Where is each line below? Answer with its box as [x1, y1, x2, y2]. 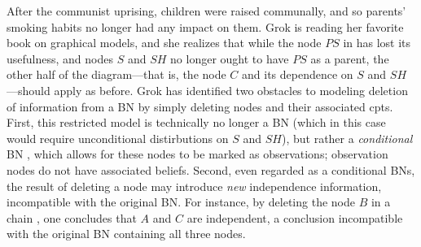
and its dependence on [242, 66, 353, 83]
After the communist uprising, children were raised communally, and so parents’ [7, 2, 406, 19]
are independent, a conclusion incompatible [186, 209, 403, 226]
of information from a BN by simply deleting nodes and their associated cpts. [7, 97, 393, 115]
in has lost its [343, 34, 411, 51]
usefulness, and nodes [7, 50, 113, 67]
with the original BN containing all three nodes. [7, 225, 246, 242]
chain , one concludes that [7, 209, 137, 226]
